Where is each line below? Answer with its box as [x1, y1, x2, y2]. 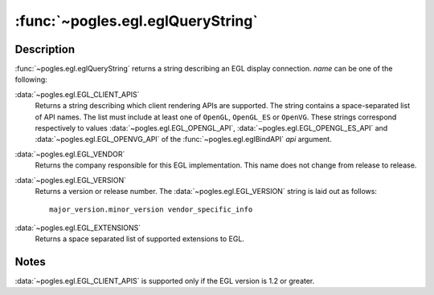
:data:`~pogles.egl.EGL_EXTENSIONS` [14, 223, 141, 232]
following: [14, 75, 47, 84]
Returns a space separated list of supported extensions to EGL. [35, 234, 245, 244]
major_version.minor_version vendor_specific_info [49, 205, 253, 214]
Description [14, 42, 76, 56]
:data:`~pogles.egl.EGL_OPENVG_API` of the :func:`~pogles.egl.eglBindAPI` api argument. [35, 135, 333, 144]
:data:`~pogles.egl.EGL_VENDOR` [14, 149, 125, 159]
